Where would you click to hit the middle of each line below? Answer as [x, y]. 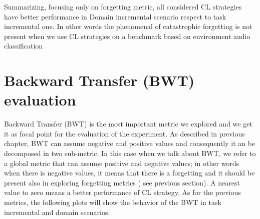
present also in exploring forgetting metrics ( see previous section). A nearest [122, 182]
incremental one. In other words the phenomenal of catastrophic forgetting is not [128, 26]
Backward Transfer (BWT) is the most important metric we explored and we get [128, 124]
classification [24, 46]
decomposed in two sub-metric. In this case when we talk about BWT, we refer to [130, 153]
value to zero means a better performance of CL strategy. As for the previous [122, 192]
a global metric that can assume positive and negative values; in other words [122, 163]
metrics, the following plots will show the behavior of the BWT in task [113, 202]
